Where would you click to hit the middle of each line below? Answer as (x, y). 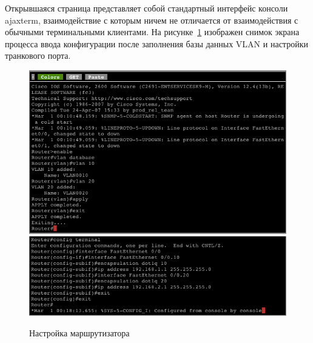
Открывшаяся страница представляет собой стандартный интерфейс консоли (146, 8)
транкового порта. (38, 55)
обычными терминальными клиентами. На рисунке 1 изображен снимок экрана (152, 32)
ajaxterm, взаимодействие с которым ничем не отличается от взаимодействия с (152, 20)
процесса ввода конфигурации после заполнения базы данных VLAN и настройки (156, 43)
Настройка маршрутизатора (79, 332)
